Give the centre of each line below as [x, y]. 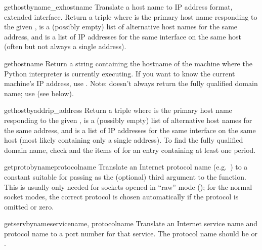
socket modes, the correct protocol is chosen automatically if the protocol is [121, 197]
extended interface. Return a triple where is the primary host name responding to [131, 16]
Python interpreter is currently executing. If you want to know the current [120, 73]
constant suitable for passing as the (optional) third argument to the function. [125, 176]
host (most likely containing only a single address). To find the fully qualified [124, 140]
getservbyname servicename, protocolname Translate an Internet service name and [131, 223]
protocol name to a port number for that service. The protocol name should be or [131, 233]
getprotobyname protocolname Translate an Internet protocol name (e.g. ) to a [126, 167]
